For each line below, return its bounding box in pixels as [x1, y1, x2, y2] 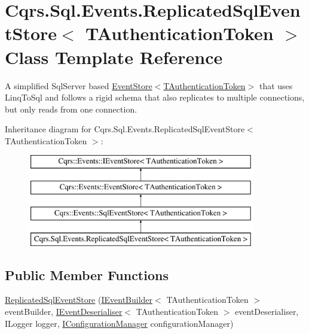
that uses [259, 79, 293, 92]
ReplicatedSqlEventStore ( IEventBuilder [5, 293, 153, 306]
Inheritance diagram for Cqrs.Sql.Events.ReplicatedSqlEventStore [5, 123, 245, 135]
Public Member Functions [5, 265, 169, 284]
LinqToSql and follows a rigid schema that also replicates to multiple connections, [5, 91, 305, 104]
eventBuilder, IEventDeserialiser [5, 305, 123, 318]
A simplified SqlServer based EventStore [5, 79, 152, 92]
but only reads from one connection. [5, 102, 137, 115]
